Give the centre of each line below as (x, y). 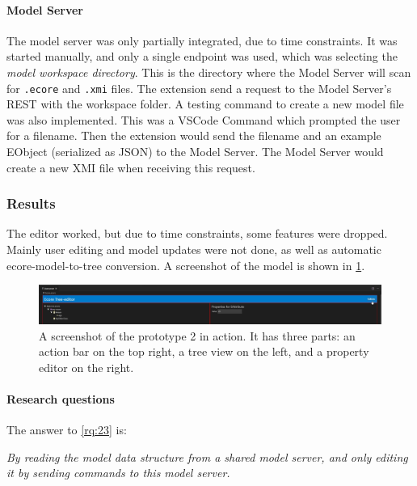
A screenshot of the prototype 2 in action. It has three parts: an (197, 335)
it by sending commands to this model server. (118, 473)
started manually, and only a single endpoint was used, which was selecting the (202, 56)
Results (31, 203)
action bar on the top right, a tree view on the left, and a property (204, 351)
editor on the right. (86, 367)
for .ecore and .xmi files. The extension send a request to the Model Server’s (199, 88)
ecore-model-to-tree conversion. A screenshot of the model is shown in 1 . (186, 265)
